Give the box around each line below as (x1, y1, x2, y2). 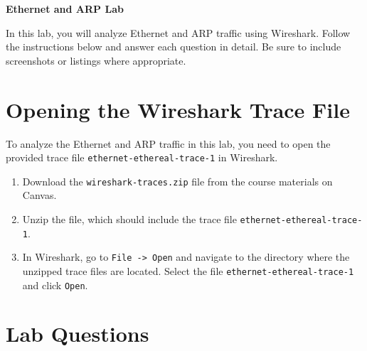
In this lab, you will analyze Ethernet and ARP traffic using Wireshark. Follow (6, 25, 351, 40)
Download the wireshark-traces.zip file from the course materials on (22, 173, 333, 188)
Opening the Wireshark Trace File (6, 94, 350, 124)
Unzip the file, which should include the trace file (22, 212, 237, 226)
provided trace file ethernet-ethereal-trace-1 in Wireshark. (6, 150, 278, 165)
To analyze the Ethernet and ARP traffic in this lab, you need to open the (6, 136, 331, 151)
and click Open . (22, 277, 88, 292)
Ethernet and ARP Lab (6, 1, 124, 16)
